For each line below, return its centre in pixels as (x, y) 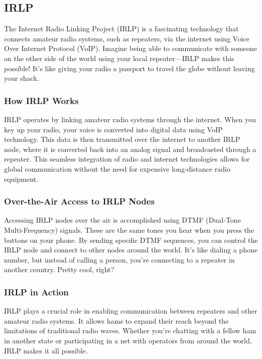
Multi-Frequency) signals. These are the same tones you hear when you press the (129, 229)
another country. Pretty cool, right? (59, 269)
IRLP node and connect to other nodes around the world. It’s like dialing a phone (131, 250)
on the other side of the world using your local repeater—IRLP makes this (119, 58)
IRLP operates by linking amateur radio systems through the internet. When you (130, 119)
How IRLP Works (41, 100)
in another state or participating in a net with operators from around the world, (128, 340)
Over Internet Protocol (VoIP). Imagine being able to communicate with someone (131, 48)
